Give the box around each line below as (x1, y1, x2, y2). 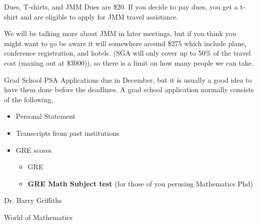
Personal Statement (15, 111, 76, 121)
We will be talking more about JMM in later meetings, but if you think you (4, 28, 236, 39)
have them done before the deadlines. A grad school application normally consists (4, 84, 254, 95)
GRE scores (15, 144, 52, 155)
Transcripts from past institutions (15, 127, 119, 138)
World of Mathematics (4, 211, 73, 222)
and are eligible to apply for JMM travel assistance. (20, 11, 178, 22)
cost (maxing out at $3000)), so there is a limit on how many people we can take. (4, 57, 253, 68)
